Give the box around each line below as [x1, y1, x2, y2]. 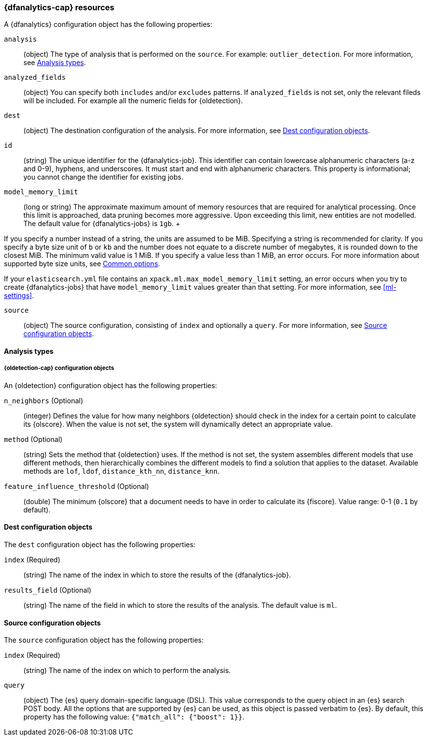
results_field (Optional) [4, 585, 91, 594]
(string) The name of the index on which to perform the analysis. [23, 666, 231, 675]
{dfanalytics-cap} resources [4, 2, 114, 12]
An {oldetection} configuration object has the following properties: [4, 381, 217, 390]
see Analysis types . [23, 58, 86, 67]
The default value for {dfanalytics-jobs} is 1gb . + [23, 219, 180, 228]
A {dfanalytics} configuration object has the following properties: [4, 20, 213, 29]
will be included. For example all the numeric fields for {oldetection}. [23, 96, 243, 105]
